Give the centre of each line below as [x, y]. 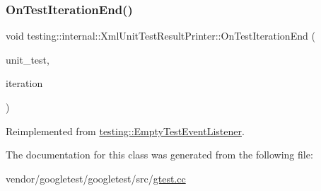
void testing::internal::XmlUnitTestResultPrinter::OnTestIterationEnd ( [160, 36]
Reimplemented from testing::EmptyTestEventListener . [125, 131]
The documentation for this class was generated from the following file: [159, 155]
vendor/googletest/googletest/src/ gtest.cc [96, 178]
